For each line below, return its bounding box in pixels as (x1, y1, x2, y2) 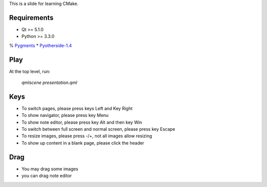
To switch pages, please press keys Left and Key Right (21, 105, 133, 111)
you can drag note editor (21, 173, 72, 179)
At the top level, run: (9, 68, 50, 74)
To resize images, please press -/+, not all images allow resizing (21, 133, 152, 139)
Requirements (9, 13, 54, 22)
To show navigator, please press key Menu (21, 112, 109, 118)
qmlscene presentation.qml (21, 79, 78, 85)
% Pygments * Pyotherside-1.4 (9, 42, 72, 48)
